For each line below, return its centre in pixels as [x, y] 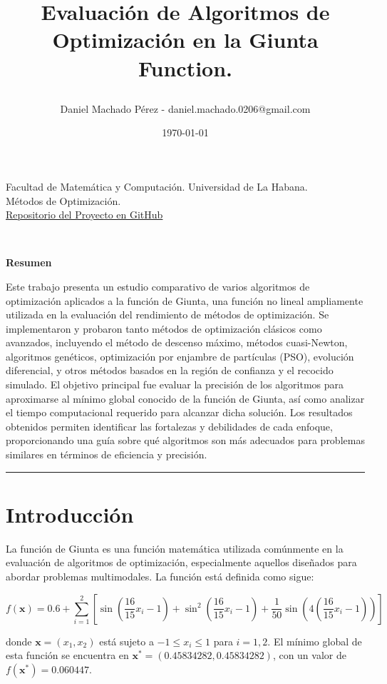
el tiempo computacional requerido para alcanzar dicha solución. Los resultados [179, 412]
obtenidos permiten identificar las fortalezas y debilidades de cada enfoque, [169, 426]
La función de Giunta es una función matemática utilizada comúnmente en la [175, 548]
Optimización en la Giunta [185, 40]
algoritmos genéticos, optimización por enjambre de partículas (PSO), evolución [180, 356]
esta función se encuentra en [67, 655]
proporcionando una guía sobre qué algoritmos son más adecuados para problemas [185, 440]
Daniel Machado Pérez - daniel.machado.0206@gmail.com [185, 108]
